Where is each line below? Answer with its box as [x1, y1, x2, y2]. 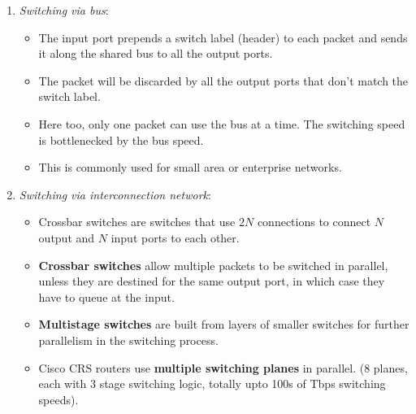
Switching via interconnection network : [19, 185, 211, 203]
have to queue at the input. [38, 288, 175, 305]
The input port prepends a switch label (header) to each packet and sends [38, 28, 408, 46]
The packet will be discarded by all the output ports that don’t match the [38, 72, 409, 89]
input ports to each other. [110, 229, 240, 246]
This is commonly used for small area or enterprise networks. [38, 159, 342, 176]
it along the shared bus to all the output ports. [38, 45, 273, 62]
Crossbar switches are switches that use [38, 213, 236, 230]
